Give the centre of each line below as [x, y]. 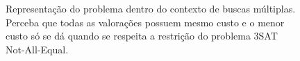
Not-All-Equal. [37, 49]
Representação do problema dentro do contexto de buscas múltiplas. [151, 8]
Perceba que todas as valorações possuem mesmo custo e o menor [145, 22]
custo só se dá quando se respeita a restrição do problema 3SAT [142, 36]
